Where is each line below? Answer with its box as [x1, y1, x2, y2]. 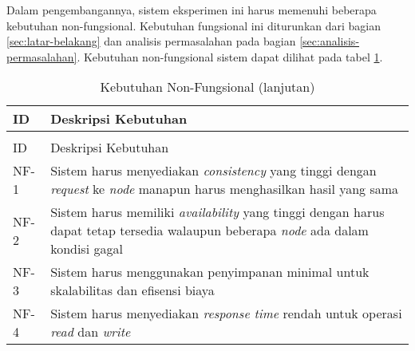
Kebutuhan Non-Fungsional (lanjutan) [100, 77, 315, 97]
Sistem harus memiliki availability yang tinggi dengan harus [50, 203, 385, 222]
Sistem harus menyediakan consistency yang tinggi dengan [50, 161, 377, 180]
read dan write [50, 322, 131, 341]
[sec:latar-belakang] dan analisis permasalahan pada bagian [6, 33, 296, 49]
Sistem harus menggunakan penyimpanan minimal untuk [50, 262, 370, 282]
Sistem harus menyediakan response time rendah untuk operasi [50, 304, 402, 323]
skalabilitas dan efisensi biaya [50, 281, 215, 300]
